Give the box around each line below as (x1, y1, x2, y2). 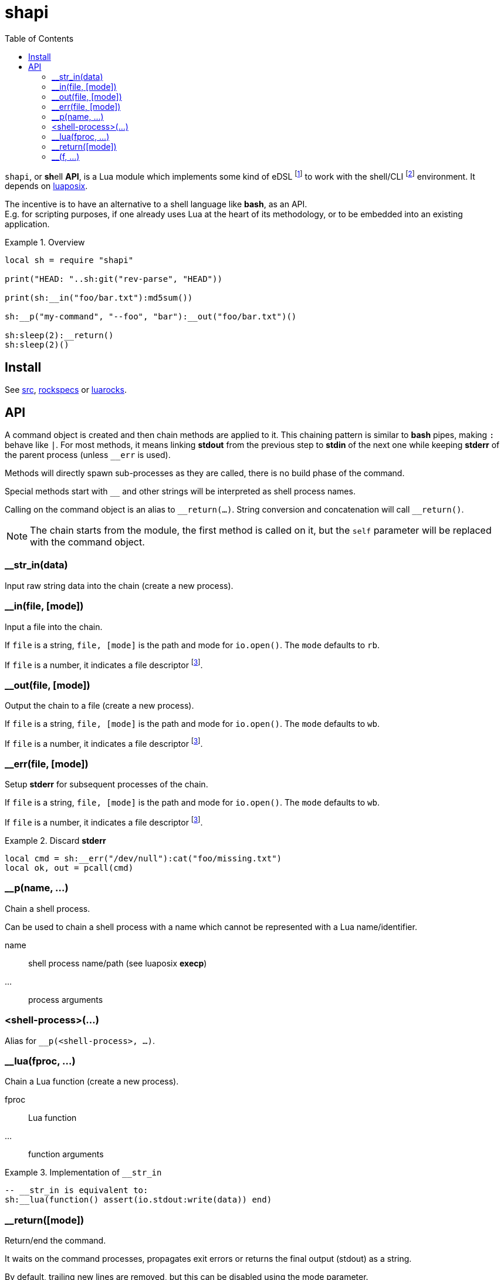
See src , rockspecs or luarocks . (5, 385, 127, 395)
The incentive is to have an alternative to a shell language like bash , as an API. (5, 199, 307, 210)
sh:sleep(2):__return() (5, 331, 114, 341)
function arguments (28, 1149, 104, 1160)
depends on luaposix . (5, 181, 88, 191)
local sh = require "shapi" (5, 255, 134, 265)
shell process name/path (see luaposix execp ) (28, 958, 207, 968)
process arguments (28, 994, 103, 1005)
